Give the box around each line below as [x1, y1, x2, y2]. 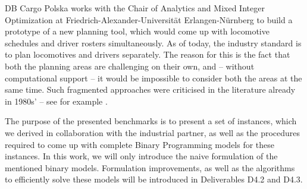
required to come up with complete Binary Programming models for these [5, 138, 275, 150]
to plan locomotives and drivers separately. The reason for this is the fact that [5, 48, 290, 61]
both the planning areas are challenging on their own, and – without [5, 59, 255, 72]
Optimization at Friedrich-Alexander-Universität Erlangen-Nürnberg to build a [5, 13, 293, 26]
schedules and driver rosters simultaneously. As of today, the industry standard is [5, 36, 302, 49]
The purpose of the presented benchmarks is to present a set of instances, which [5, 115, 297, 127]
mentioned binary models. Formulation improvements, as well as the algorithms [5, 161, 295, 174]
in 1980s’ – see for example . [5, 94, 108, 107]
